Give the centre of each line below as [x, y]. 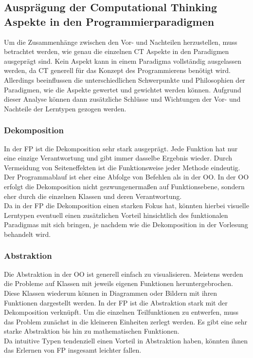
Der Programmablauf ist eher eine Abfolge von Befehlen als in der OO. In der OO [126, 177]
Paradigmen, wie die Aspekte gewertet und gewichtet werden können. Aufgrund [123, 89]
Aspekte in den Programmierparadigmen [109, 21]
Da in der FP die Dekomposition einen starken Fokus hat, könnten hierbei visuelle [126, 206]
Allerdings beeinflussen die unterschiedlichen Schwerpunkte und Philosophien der [125, 80]
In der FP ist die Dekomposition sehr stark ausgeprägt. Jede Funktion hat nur [121, 148]
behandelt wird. [27, 234]
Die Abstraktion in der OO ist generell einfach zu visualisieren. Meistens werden [124, 274]
